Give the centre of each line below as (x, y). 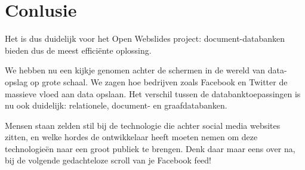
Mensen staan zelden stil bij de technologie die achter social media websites (143, 125)
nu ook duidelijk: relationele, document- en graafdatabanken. (116, 105)
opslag (16, 81)
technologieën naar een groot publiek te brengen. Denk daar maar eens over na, (150, 148)
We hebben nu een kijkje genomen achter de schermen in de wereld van (135, 70)
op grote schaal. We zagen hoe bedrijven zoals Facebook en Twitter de (159, 81)
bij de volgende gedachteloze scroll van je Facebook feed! (108, 160)
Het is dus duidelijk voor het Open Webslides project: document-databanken (145, 38)
